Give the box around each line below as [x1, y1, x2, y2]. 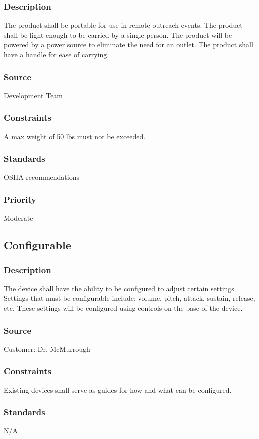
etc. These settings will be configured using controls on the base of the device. [4, 303, 243, 313]
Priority [4, 193, 36, 205]
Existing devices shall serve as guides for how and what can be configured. [4, 384, 232, 395]
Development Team [4, 90, 63, 100]
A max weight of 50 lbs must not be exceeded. [4, 131, 146, 141]
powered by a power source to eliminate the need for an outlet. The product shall [4, 39, 253, 50]
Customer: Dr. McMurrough [4, 343, 90, 354]
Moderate [4, 213, 33, 223]
